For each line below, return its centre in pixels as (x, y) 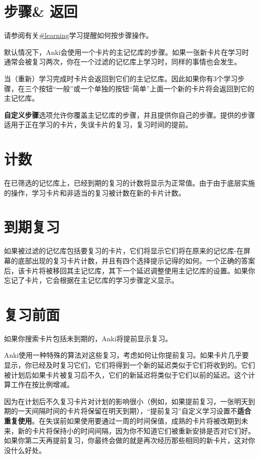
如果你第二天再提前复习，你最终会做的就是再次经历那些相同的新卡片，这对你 (129, 440)
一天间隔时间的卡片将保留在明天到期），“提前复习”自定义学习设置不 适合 (134, 411)
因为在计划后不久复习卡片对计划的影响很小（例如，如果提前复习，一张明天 (126, 401)
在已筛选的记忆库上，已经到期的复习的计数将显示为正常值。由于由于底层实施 (129, 183)
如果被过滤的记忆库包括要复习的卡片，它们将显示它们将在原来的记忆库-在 (124, 251)
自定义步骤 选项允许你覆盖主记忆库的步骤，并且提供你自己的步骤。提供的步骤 (129, 114)
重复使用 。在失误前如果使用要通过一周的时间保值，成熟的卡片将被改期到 (123, 420)
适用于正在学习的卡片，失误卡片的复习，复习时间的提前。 (98, 124)
